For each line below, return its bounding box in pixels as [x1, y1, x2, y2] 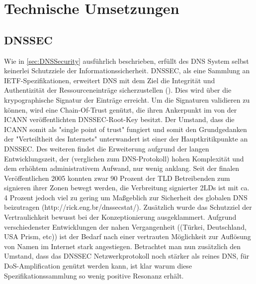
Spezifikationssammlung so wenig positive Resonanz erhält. [4, 270, 184, 281]
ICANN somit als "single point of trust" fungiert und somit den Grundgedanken [4, 124, 247, 134]
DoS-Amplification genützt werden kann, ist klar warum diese [4, 261, 192, 271]
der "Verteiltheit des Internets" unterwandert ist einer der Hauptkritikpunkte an [4, 134, 248, 144]
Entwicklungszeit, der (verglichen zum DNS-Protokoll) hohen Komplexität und [4, 153, 244, 163]
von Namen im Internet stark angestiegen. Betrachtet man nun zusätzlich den [4, 241, 241, 251]
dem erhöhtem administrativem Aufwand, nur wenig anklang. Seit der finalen [4, 163, 240, 173]
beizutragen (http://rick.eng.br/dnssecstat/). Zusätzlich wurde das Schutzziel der [4, 202, 252, 212]
